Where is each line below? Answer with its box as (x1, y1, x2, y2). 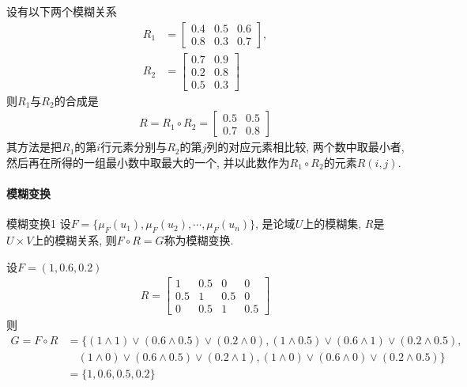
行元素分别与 (100, 138, 168, 155)
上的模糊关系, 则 (32, 232, 117, 249)
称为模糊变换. (164, 232, 234, 249)
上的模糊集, (303, 215, 362, 232)
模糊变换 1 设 (6, 215, 71, 232)
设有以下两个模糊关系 (6, 3, 117, 19)
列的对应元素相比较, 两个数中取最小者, (206, 138, 405, 155)
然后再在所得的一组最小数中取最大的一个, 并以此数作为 (6, 154, 290, 170)
